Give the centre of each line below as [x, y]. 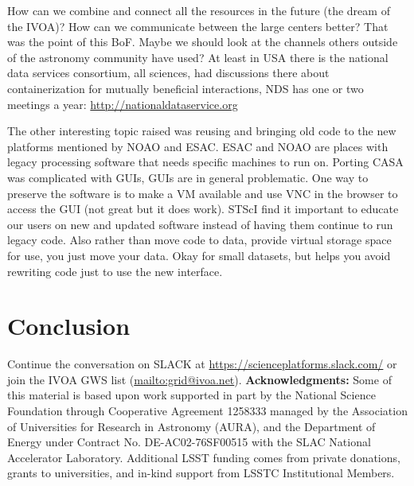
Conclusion [69, 326]
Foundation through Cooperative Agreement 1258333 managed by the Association [207, 410]
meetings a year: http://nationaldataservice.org [123, 104]
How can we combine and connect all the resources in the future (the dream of [199, 10]
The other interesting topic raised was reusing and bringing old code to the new [202, 131]
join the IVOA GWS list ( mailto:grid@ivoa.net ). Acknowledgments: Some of [199, 379]
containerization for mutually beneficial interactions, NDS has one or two [186, 88]
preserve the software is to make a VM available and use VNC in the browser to [203, 193]
